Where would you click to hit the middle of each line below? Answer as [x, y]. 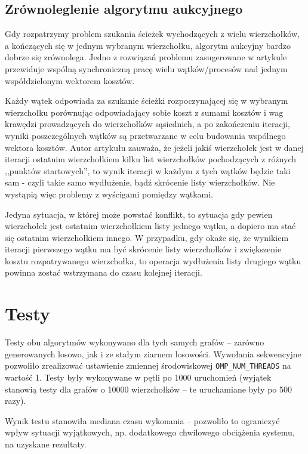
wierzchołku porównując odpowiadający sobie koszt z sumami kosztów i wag [144, 112]
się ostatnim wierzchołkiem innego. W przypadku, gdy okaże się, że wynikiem [147, 237]
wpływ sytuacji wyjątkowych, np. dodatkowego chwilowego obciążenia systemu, [150, 432]
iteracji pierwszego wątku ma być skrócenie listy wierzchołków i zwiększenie [143, 249]
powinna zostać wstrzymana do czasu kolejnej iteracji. [104, 272]
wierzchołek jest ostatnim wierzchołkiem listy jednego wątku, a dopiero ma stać [150, 226]
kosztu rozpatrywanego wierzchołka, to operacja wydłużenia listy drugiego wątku [153, 260]
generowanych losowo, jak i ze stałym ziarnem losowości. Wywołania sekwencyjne [153, 353]
